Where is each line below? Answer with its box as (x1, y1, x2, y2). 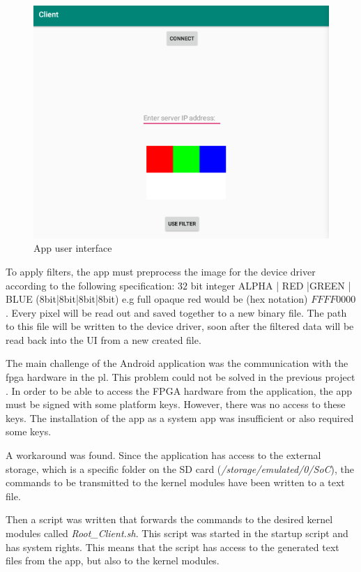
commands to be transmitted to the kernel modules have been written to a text (6, 475, 345, 490)
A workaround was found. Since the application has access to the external (6, 448, 321, 462)
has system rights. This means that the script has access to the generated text (6, 539, 339, 554)
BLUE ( (6, 292, 40, 306)
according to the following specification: (6, 278, 175, 292)
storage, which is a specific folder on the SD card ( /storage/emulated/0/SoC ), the (6, 461, 355, 476)
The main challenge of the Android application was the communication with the (6, 356, 348, 370)
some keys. (6, 424, 52, 439)
